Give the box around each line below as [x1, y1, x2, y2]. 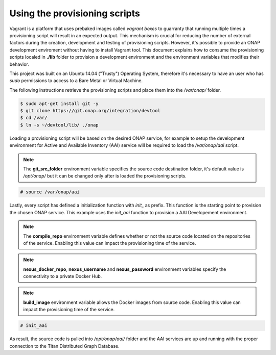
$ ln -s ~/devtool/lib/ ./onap [20, 122, 99, 128]
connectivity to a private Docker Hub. [23, 273, 102, 280]
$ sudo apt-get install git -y [20, 100, 99, 107]
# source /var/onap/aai [20, 189, 80, 195]
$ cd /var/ [20, 115, 48, 121]
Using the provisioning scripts [9, 8, 140, 19]
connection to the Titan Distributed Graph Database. [9, 343, 120, 349]
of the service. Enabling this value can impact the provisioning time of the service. [23, 240, 196, 246]
